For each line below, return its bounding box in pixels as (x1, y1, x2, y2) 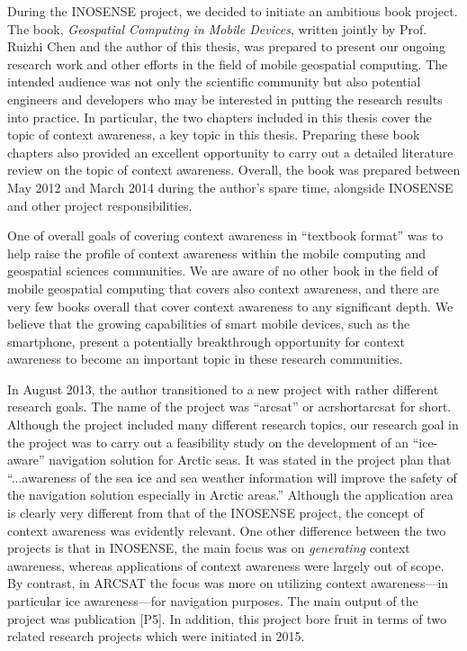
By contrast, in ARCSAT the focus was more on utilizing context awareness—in (7, 574, 449, 592)
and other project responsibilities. (7, 195, 193, 214)
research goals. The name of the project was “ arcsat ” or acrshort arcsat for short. (7, 397, 452, 416)
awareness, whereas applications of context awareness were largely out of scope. (7, 556, 445, 574)
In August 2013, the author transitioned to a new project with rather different (7, 379, 439, 398)
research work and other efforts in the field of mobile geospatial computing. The (7, 54, 448, 73)
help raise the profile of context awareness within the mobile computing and (7, 243, 427, 262)
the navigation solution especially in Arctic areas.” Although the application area (7, 485, 454, 504)
